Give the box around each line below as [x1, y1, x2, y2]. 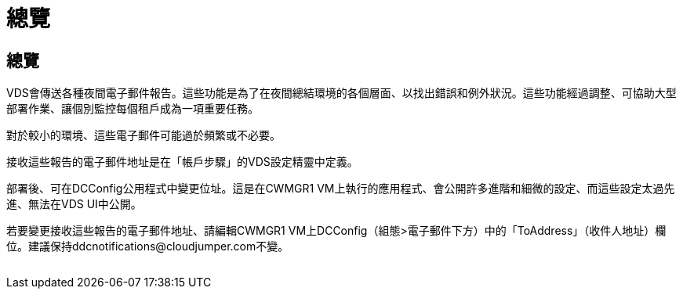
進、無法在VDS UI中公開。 [6, 197, 142, 211]
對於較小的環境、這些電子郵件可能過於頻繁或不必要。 [6, 128, 281, 142]
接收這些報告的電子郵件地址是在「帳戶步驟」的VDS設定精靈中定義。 [6, 155, 358, 169]
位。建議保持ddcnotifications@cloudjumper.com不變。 [6, 239, 289, 254]
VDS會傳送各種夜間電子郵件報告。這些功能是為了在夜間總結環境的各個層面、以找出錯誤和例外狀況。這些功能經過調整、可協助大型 [6, 86, 677, 100]
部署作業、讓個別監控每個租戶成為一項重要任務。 [6, 102, 259, 116]
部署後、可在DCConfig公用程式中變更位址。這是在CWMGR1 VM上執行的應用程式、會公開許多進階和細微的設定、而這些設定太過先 [6, 182, 675, 196]
